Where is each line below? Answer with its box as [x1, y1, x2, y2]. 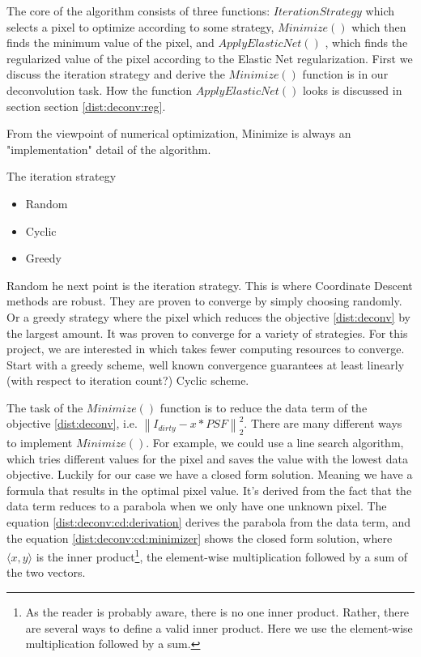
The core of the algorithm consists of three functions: [6, 2, 270, 19]
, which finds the [325, 34, 408, 51]
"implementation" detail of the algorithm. [6, 140, 211, 157]
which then [351, 18, 406, 35]
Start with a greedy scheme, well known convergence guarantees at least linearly [6, 356, 405, 373]
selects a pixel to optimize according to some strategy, [6, 18, 274, 35]
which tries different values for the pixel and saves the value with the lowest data [6, 450, 408, 467]
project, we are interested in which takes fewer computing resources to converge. [6, 340, 405, 357]
